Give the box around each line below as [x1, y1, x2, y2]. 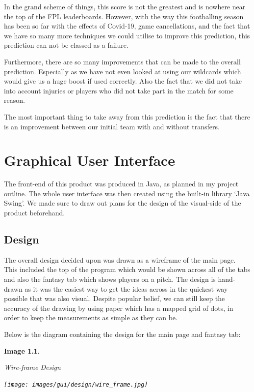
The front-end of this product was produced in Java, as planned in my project [4, 179, 239, 189]
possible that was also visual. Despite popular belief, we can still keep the [4, 293, 225, 303]
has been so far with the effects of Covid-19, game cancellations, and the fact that [4, 21, 250, 31]
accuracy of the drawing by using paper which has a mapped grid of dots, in [4, 302, 233, 313]
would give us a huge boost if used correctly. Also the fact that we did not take [4, 76, 242, 86]
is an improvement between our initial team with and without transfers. [4, 121, 220, 131]
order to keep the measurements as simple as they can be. [4, 312, 178, 323]
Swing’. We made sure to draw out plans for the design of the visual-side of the [4, 198, 241, 208]
